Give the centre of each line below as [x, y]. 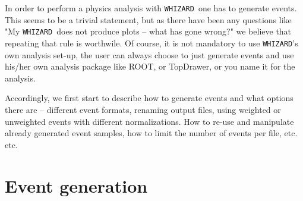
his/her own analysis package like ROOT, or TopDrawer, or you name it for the [150, 66]
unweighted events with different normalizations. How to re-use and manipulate [149, 121]
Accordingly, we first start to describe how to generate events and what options [149, 98]
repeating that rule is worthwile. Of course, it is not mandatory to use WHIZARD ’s [151, 43]
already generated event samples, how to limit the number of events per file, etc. [151, 133]
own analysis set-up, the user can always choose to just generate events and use [149, 54]
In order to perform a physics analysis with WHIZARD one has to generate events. [151, 8]
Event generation [76, 185]
